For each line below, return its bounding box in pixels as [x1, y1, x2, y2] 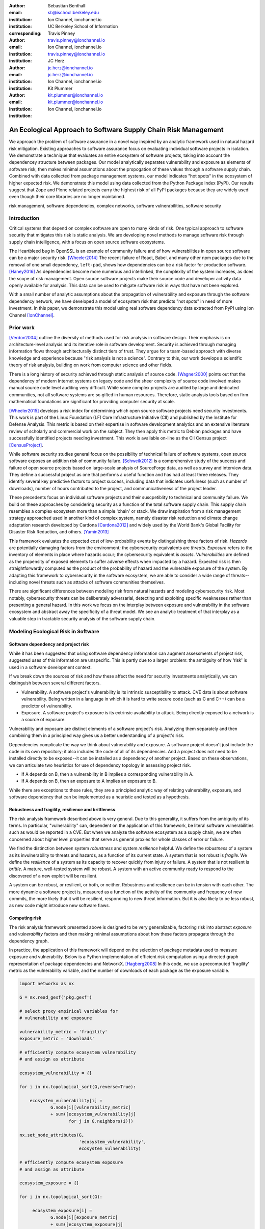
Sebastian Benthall [48, 3, 86, 8]
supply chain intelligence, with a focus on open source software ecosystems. [9, 239, 165, 245]
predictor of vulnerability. [21, 703, 73, 709]
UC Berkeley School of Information [48, 24, 118, 29]
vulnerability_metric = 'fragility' [19, 1029, 108, 1034]
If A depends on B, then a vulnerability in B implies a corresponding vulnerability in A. [21, 771, 194, 777]
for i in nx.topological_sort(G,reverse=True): [19, 1084, 136, 1089]
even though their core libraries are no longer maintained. [9, 194, 126, 200]
